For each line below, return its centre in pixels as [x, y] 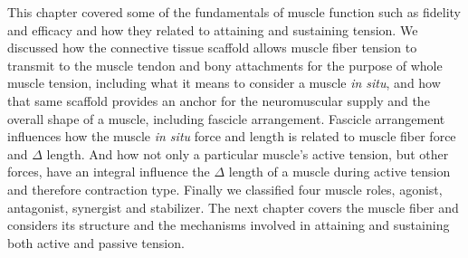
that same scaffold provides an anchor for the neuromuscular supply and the [219, 100]
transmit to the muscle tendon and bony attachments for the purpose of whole [225, 65]
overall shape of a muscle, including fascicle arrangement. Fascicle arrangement [226, 118]
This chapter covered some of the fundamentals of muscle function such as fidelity [234, 12]
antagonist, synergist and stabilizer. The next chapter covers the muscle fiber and [233, 207]
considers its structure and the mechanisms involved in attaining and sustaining [229, 225]
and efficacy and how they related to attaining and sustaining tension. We [213, 29]
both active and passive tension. [96, 242]
